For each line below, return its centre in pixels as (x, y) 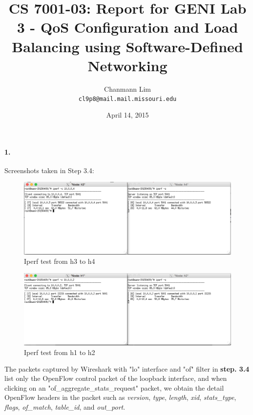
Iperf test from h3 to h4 (60, 261)
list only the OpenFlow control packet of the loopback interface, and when (116, 378)
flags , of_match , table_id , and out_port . (65, 406)
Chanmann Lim (127, 89)
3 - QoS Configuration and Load (127, 27)
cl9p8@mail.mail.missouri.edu (127, 99)
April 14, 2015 (127, 114)
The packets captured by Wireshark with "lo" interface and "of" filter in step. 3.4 (127, 368)
